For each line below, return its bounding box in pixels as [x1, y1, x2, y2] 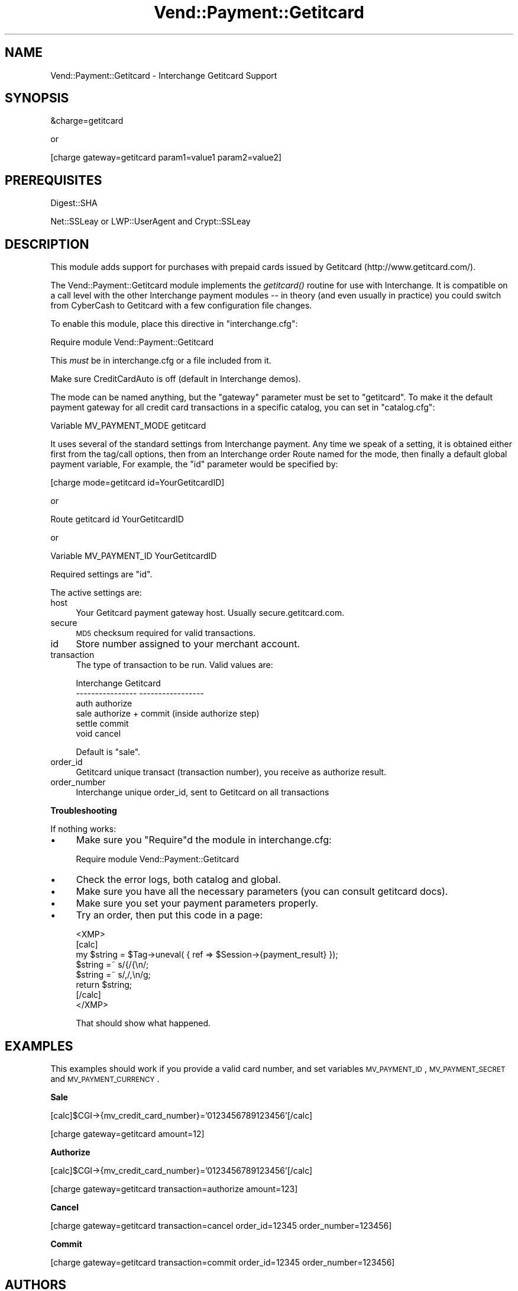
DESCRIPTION [5, 236, 89, 252]
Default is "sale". [76, 747, 141, 757]
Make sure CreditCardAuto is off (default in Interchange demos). [50, 374, 301, 384]
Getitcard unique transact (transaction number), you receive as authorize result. [76, 767, 387, 778]
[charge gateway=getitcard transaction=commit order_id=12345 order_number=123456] [50, 1257, 395, 1267]
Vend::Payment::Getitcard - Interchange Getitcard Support [50, 70, 277, 81]
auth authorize [76, 698, 132, 709]
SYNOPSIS [5, 91, 69, 106]
